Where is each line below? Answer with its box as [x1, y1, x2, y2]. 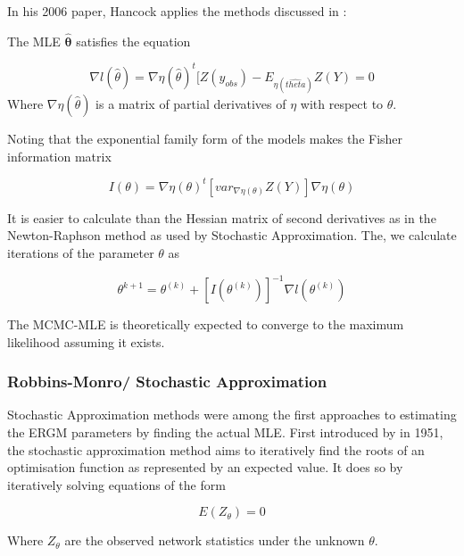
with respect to [300, 95, 384, 113]
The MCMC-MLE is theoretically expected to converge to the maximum [7, 315, 404, 334]
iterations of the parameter [7, 243, 154, 261]
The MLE [7, 31, 61, 50]
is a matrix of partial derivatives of [95, 95, 286, 113]
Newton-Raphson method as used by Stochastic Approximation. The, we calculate [7, 226, 457, 245]
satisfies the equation [76, 31, 191, 50]
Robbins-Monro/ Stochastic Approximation [7, 370, 327, 393]
